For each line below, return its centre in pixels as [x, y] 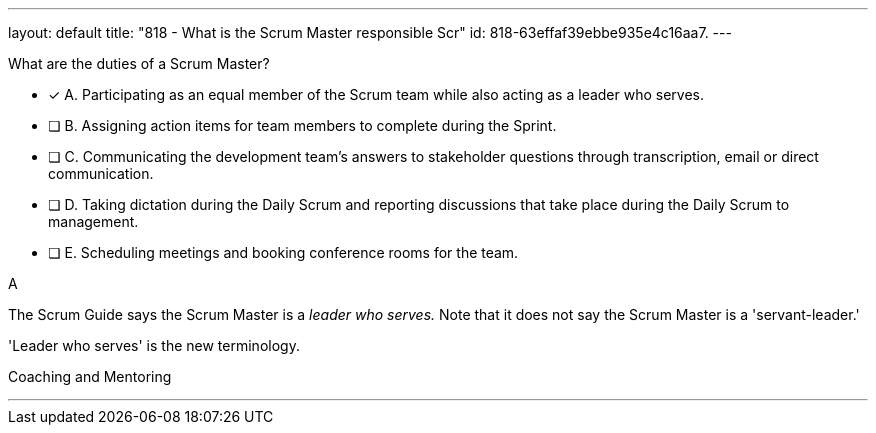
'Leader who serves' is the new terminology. [154, 345]
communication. [101, 173]
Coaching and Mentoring [90, 376]
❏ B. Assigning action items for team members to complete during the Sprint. [302, 125]
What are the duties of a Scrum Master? [139, 63]
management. [93, 221]
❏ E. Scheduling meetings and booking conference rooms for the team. [283, 252]
